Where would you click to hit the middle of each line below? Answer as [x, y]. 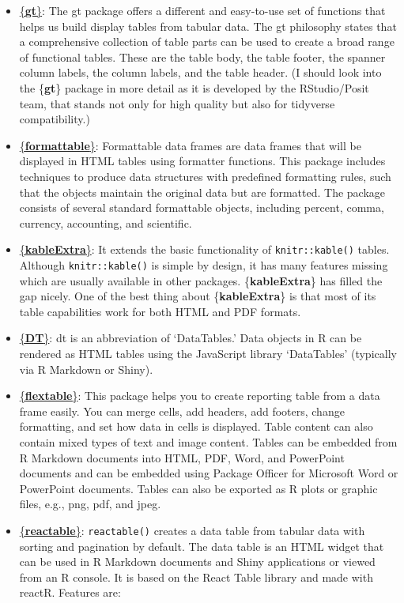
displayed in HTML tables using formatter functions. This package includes [202, 161]
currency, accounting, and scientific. [106, 222]
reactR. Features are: [70, 592]
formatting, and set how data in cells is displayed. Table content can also [196, 426]
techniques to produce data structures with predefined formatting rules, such [205, 176]
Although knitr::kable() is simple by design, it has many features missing [204, 264]
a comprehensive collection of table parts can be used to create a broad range [207, 41]
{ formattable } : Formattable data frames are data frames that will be [190, 145]
